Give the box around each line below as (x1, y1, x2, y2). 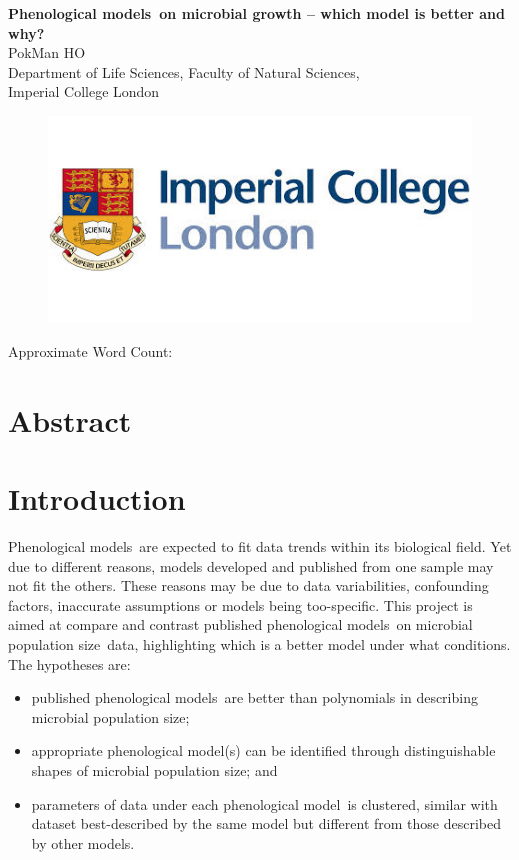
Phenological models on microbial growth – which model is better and (8, 3, 505, 23)
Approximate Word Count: (8, 340, 173, 361)
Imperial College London (8, 81, 160, 102)
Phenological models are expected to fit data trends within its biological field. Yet (8, 536, 512, 557)
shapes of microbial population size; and (31, 759, 278, 780)
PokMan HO (8, 42, 86, 63)
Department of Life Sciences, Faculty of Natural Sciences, (8, 61, 360, 82)
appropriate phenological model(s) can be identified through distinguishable (31, 740, 496, 761)
